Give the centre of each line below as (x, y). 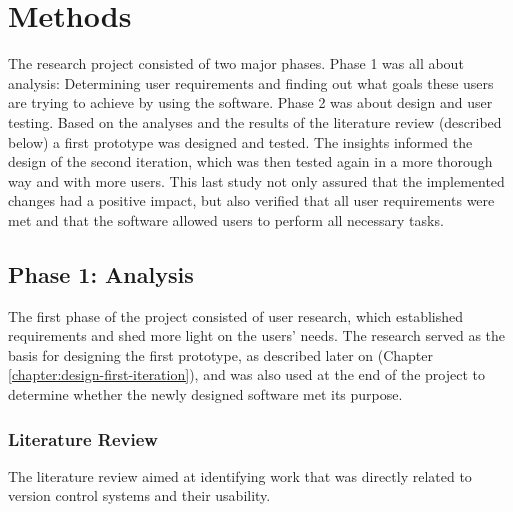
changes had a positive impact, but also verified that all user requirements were (251, 200)
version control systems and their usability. (139, 495)
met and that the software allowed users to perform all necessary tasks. (226, 219)
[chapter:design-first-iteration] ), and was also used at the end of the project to (246, 374)
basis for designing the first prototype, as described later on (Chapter (220, 354)
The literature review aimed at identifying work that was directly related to (240, 475)
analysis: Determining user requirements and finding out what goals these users (251, 82)
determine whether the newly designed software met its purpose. (205, 394)
